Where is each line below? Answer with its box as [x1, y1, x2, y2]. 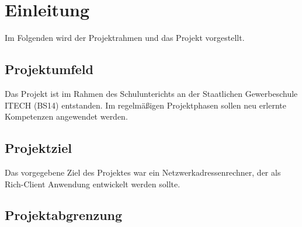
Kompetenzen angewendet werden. [5, 110, 128, 123]
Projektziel [5, 139, 72, 157]
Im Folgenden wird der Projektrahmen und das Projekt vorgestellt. [5, 32, 245, 44]
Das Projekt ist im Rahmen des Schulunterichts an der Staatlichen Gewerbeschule [5, 87, 298, 99]
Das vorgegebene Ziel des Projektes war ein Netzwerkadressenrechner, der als [5, 166, 281, 178]
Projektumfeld [5, 60, 93, 78]
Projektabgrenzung [5, 206, 123, 224]
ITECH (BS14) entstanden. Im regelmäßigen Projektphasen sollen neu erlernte [5, 99, 287, 111]
